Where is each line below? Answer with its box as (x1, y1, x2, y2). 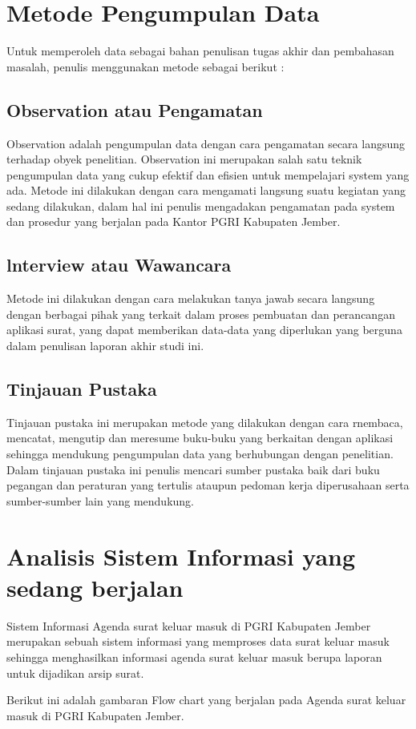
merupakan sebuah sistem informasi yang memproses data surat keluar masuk (6, 633, 390, 650)
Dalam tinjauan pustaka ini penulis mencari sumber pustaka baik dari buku (6, 461, 380, 477)
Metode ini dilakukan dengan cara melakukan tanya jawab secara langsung (6, 290, 375, 307)
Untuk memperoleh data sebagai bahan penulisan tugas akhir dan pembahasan (6, 42, 394, 59)
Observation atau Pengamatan (6, 97, 263, 122)
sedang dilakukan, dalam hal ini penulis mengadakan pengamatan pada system (6, 197, 395, 214)
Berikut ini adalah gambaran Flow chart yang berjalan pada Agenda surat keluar (6, 691, 406, 708)
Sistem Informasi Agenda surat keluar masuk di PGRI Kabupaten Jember (6, 617, 371, 634)
